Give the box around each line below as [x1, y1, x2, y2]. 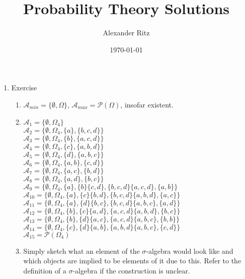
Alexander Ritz [103, 27, 150, 38]
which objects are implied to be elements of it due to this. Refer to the [23, 255, 241, 266]
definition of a [23, 265, 66, 275]
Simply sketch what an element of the [23, 245, 140, 256]
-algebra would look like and [146, 245, 233, 256]
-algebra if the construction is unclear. [72, 265, 190, 275]
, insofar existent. [120, 99, 174, 109]
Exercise [11, 82, 37, 93]
